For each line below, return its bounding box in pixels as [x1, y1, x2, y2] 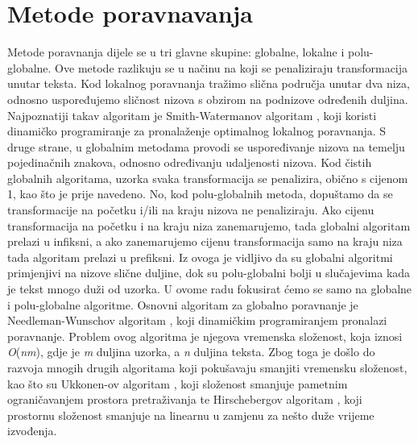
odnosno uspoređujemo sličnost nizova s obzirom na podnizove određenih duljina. [7, 90, 408, 107]
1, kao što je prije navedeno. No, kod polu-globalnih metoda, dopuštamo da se [7, 185, 393, 202]
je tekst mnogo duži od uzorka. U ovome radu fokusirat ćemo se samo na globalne [7, 280, 412, 297]
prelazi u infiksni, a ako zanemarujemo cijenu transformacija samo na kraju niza [7, 233, 403, 250]
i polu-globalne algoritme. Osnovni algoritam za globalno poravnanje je [7, 296, 358, 313]
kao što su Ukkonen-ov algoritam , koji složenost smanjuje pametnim [7, 375, 348, 392]
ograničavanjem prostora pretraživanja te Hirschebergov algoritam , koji [7, 391, 362, 408]
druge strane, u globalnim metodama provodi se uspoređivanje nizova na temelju [7, 138, 405, 155]
